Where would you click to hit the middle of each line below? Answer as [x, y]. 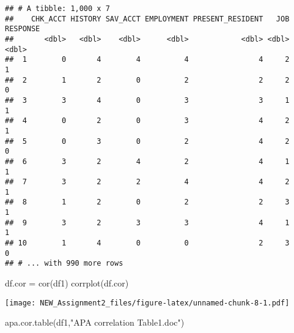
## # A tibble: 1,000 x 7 [57, 9]
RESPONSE [23, 29]
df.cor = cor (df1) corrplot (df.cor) [67, 283]
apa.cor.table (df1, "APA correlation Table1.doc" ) [95, 322]
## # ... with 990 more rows [64, 264]
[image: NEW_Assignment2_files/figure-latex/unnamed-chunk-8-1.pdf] [147, 303]
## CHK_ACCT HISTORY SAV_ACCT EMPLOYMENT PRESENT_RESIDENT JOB [147, 19]
